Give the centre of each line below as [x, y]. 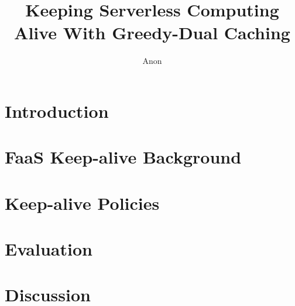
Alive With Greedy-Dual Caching [152, 33]
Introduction [57, 110]
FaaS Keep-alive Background [123, 157]
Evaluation [49, 249]
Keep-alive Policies [82, 203]
